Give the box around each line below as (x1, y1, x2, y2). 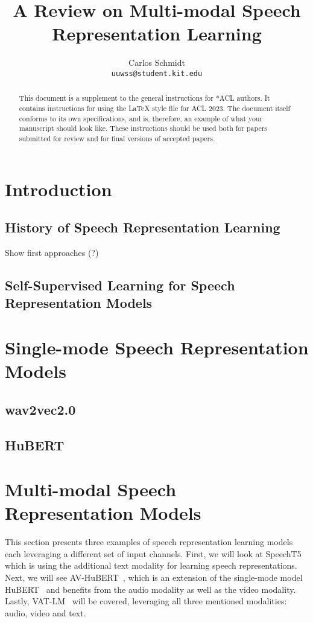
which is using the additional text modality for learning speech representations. (5, 559, 297, 572)
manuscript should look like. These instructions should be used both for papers (19, 123, 268, 133)
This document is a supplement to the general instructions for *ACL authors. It (19, 93, 270, 103)
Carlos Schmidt (128, 56, 185, 69)
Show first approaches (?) (5, 246, 99, 259)
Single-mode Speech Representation (5, 334, 309, 359)
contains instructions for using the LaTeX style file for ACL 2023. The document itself (19, 103, 291, 113)
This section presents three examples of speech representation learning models (5, 535, 293, 548)
